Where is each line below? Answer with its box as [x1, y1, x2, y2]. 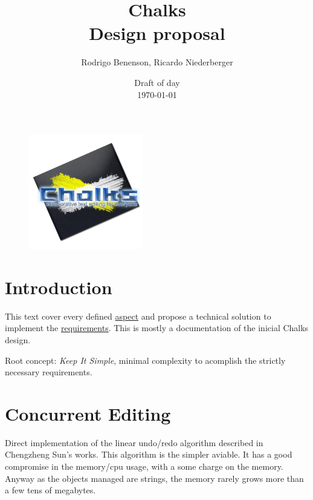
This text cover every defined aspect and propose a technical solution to [5, 309, 271, 322]
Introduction [5, 274, 112, 299]
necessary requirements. [5, 366, 92, 378]
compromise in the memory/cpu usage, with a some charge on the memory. [5, 460, 283, 473]
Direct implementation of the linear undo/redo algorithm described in [5, 436, 263, 449]
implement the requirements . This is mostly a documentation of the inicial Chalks [5, 321, 309, 334]
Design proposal [89, 21, 225, 45]
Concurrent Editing [5, 401, 171, 426]
